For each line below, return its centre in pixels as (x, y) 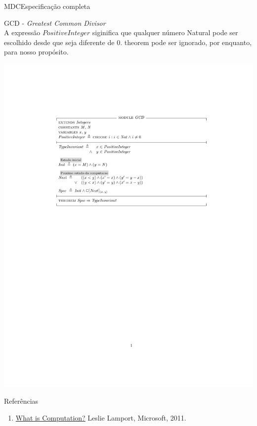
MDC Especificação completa (47, 6)
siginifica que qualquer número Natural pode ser (165, 32)
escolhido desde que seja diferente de (59, 42)
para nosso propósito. (36, 52)
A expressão (22, 32)
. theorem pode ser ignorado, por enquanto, (186, 42)
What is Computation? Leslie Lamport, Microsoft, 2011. (101, 417)
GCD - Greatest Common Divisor (55, 23)
